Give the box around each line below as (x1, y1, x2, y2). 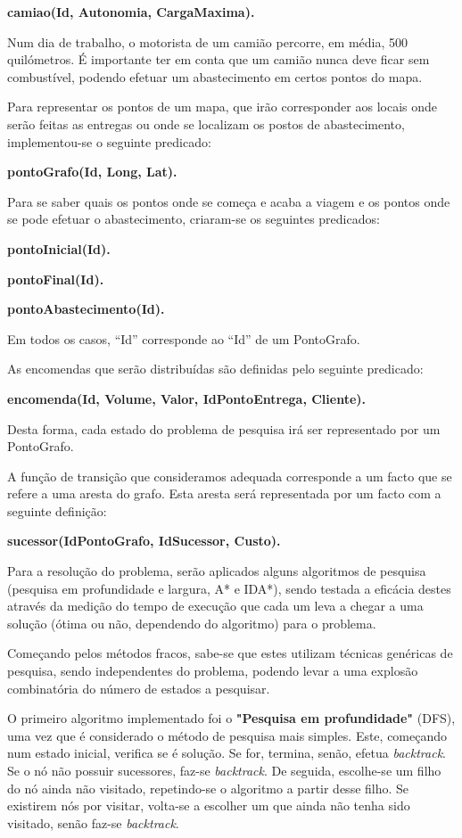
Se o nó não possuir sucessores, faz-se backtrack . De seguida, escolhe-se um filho (7, 761, 441, 779)
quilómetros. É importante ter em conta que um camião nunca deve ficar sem (7, 50, 430, 69)
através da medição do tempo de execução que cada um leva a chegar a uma (7, 596, 424, 615)
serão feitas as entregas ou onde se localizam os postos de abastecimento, (7, 114, 405, 133)
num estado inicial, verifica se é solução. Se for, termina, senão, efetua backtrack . (7, 744, 446, 762)
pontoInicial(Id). (7, 239, 111, 258)
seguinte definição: (7, 501, 107, 520)
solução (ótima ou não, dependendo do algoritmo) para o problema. (7, 613, 376, 632)
